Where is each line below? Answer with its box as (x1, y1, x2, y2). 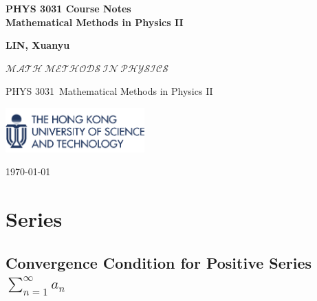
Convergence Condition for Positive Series (6, 252, 312, 273)
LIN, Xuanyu (6, 38, 70, 52)
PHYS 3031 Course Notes (6, 1, 131, 15)
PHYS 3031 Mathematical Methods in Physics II (6, 84, 213, 98)
